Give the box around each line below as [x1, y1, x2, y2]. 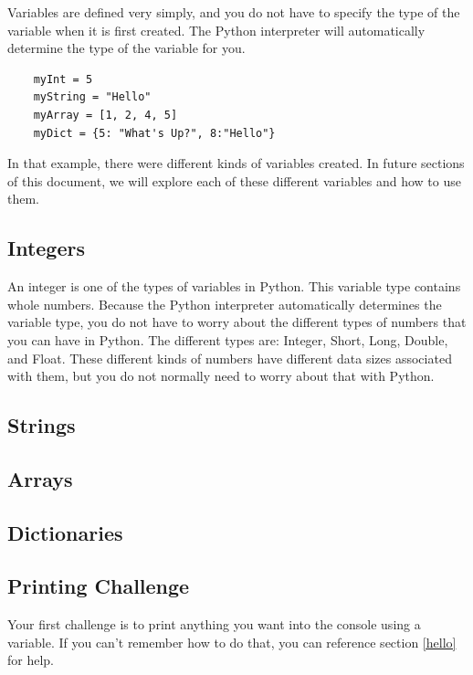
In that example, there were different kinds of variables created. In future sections [7, 153, 465, 173]
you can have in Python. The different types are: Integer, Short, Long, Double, [7, 330, 448, 349]
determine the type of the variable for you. [7, 38, 246, 58]
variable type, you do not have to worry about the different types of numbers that [7, 312, 467, 332]
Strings [7, 411, 76, 439]
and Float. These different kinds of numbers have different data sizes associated [7, 348, 452, 367]
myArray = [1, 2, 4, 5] [33, 108, 178, 121]
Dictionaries [7, 518, 123, 546]
